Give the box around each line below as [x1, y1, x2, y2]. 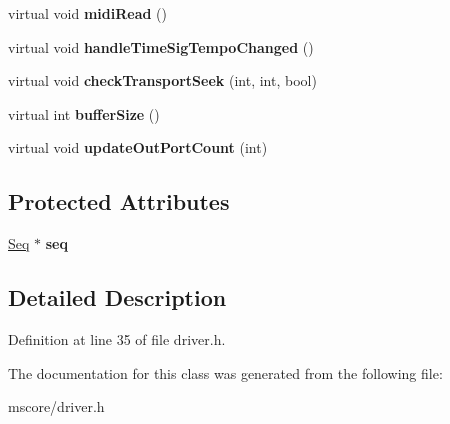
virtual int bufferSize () [8, 103, 160, 124]
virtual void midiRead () [8, 3, 167, 23]
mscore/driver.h [8, 396, 105, 417]
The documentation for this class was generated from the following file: [8, 362, 443, 383]
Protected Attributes [8, 186, 230, 217]
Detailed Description [8, 282, 227, 313]
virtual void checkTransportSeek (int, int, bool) [8, 70, 317, 91]
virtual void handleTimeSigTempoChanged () [8, 36, 314, 57]
